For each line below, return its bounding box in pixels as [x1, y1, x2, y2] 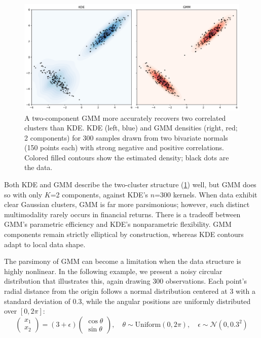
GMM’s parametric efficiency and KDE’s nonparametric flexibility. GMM [4, 219, 232, 229]
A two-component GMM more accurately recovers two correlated [24, 112, 226, 123]
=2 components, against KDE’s [50, 189, 148, 199]
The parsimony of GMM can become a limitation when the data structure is [4, 256, 241, 266]
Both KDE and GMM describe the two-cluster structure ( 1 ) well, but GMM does [4, 179, 256, 190]
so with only [4, 189, 43, 199]
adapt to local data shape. [4, 239, 86, 249]
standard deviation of [4, 295, 70, 306]
